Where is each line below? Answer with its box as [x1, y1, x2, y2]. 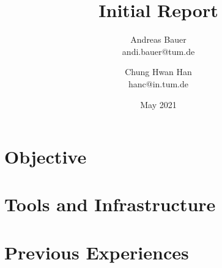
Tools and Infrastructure [4, 192, 216, 217]
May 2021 [140, 98, 177, 110]
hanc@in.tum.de [128, 77, 189, 90]
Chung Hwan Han [125, 65, 192, 78]
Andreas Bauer [130, 33, 187, 46]
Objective [4, 144, 87, 169]
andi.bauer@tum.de [122, 45, 195, 57]
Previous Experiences [4, 239, 189, 264]
